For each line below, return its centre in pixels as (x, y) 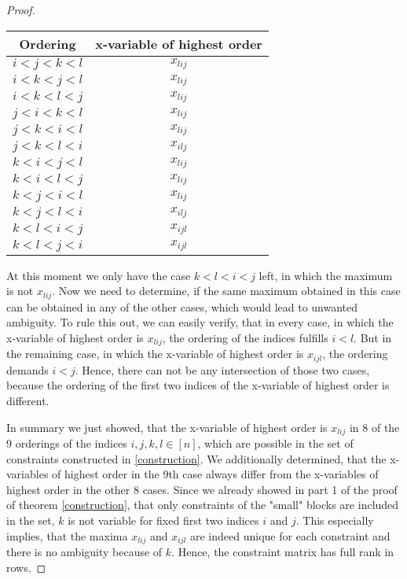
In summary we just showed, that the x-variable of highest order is (167, 427)
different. (28, 400)
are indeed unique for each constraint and (290, 535)
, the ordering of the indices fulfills (245, 337)
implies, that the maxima (67, 535)
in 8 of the (374, 427)
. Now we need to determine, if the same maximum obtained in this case (226, 291)
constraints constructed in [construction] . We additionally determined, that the (196, 458)
